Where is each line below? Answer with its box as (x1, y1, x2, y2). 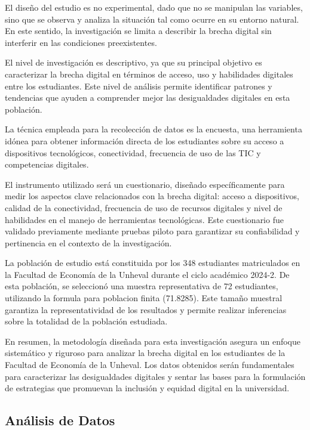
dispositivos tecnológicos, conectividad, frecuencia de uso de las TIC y (5, 146, 261, 159)
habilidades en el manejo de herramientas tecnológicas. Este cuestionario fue (5, 213, 284, 225)
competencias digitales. (5, 158, 89, 171)
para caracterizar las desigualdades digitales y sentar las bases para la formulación (5, 370, 306, 382)
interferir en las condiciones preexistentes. (5, 36, 157, 48)
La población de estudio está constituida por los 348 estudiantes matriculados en (5, 256, 300, 269)
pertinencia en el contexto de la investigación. (5, 236, 172, 249)
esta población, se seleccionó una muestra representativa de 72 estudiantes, (5, 280, 278, 292)
